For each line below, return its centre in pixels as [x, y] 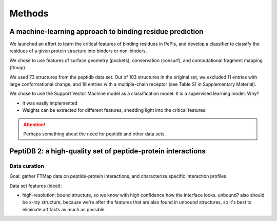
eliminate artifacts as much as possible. [64, 209]
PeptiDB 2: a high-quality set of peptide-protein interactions [108, 151]
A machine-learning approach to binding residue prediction [106, 32]
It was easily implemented [50, 103]
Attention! [34, 124]
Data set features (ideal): [36, 186]
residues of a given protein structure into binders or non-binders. [78, 51]
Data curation [27, 166]
